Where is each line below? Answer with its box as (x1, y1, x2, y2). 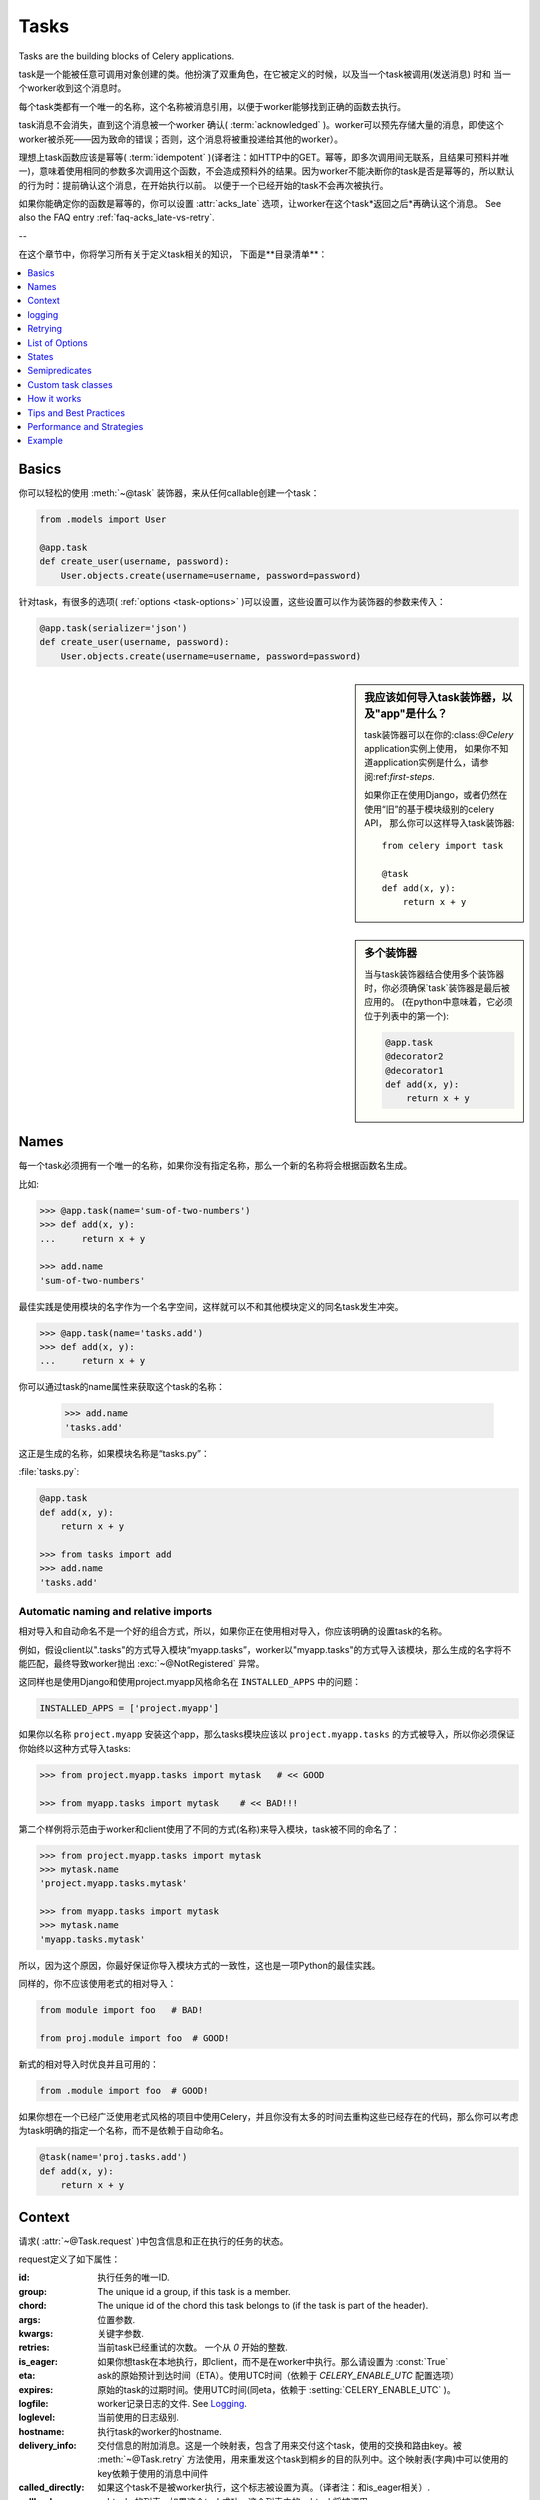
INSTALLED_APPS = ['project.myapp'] (39, 1703, 220, 1714)
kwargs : (18, 2327, 54, 2339)
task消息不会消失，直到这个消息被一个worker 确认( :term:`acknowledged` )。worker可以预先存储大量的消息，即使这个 (18, 119, 504, 131)
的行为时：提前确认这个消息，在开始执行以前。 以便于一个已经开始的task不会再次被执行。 (18, 179, 389, 191)
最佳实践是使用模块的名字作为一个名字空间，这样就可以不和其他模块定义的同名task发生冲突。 (18, 1300, 404, 1312)
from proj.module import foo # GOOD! (39, 2033, 230, 2044)
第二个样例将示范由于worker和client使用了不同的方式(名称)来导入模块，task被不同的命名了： (18, 1823, 400, 1835)
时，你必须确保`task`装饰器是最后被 (364, 981, 510, 994)
